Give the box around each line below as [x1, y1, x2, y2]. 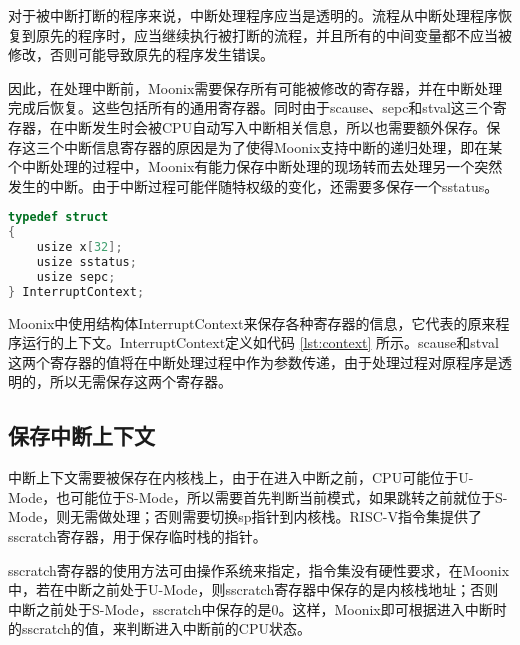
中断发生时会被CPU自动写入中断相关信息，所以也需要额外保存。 [63, 116, 487, 137]
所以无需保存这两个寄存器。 [49, 371, 232, 392]
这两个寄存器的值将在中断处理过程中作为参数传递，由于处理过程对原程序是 [8, 351, 498, 372]
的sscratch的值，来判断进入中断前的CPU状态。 [8, 618, 311, 639]
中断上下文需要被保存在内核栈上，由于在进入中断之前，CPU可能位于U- [8, 467, 474, 488]
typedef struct [8, 210, 109, 225]
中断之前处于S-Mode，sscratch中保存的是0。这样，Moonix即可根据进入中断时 [8, 598, 507, 619]
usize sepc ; [36, 269, 116, 284]
